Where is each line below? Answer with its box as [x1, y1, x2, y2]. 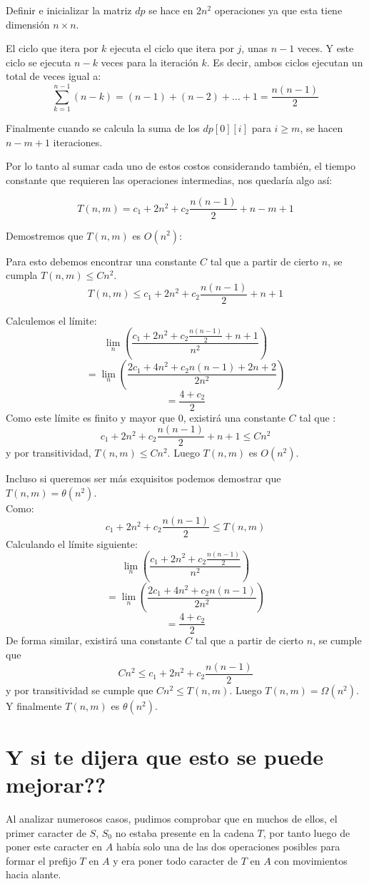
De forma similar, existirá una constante [6, 633, 182, 648]
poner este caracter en [6, 839, 103, 854]
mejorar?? [6, 770, 106, 799]
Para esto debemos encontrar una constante [6, 253, 197, 268]
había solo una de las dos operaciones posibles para [116, 839, 340, 854]
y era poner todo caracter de [113, 853, 238, 868]
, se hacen [300, 121, 343, 136]
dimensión [6, 16, 50, 31]
